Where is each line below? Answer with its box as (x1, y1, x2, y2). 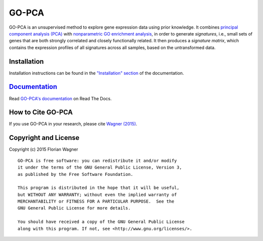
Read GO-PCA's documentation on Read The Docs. (9, 95, 112, 102)
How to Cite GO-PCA (9, 108, 73, 117)
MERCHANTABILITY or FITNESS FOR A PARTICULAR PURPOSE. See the (18, 199, 175, 204)
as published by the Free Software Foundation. (18, 172, 133, 177)
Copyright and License (9, 134, 80, 142)
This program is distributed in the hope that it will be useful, (18, 185, 180, 190)
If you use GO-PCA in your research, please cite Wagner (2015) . (9, 121, 137, 127)
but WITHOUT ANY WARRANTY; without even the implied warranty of (18, 192, 177, 197)
